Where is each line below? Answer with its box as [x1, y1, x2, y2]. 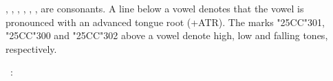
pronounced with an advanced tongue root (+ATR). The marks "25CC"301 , [6, 14, 325, 29]
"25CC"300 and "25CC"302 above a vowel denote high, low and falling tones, [6, 28, 328, 43]
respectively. [6, 41, 57, 56]
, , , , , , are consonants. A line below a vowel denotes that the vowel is [6, 1, 304, 15]
